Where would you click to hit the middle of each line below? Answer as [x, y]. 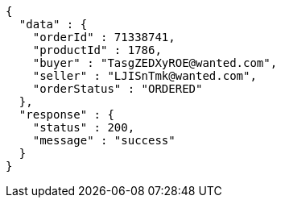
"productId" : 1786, [97, 50]
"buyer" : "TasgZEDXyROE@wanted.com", [155, 63]
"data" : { [53, 24]
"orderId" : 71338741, [104, 37]
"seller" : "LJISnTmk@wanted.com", [145, 76]
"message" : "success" [104, 140]
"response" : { [66, 114]
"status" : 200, [84, 127]
